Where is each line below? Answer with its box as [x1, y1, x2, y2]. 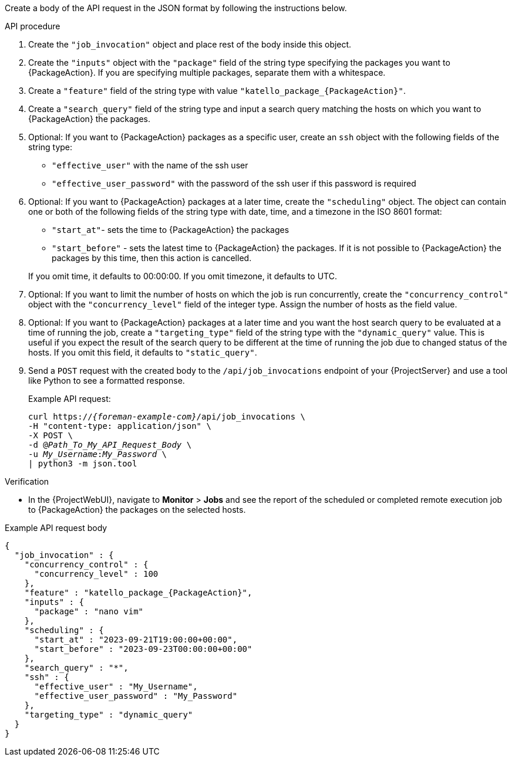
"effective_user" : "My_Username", [34, 682, 198, 691]
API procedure [5, 21, 60, 31]
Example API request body [5, 523, 107, 533]
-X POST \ [28, 431, 73, 440]
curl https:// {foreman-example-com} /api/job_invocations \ [28, 412, 306, 421]
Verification [5, 476, 49, 486]
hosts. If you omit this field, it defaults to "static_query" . [28, 347, 257, 357]
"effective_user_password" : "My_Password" [34, 691, 238, 701]
